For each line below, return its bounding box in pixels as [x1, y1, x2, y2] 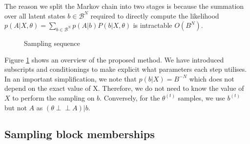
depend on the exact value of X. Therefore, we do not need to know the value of [4, 83, 244, 93]
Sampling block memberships [4, 126, 155, 141]
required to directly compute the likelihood [90, 10, 219, 21]
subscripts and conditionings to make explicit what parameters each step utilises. [4, 64, 247, 74]
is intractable [133, 20, 172, 30]
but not [4, 102, 27, 112]
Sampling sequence [24, 38, 80, 48]
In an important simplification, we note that [4, 73, 137, 83]
